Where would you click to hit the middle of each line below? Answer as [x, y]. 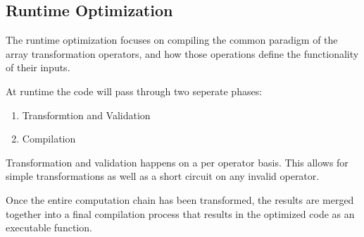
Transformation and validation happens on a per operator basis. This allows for [177, 162]
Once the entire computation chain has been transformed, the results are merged [180, 199]
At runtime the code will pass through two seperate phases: [134, 91]
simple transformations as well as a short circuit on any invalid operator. [163, 176]
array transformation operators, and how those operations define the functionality [182, 53]
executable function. [49, 227]
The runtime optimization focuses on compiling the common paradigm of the [172, 40]
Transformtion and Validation [86, 115]
